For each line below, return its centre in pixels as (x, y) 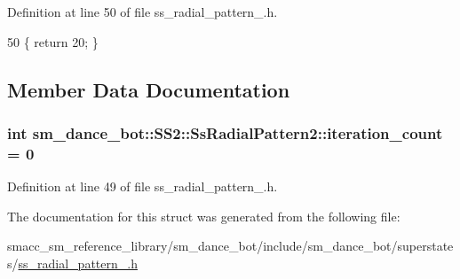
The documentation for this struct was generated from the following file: (204, 216)
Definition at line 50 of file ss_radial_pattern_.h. (143, 12)
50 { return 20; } (53, 41)
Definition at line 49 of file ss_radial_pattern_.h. (143, 186)
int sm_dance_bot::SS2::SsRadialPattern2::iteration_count (225, 132)
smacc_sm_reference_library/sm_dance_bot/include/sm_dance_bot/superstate (230, 246)
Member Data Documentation (149, 89)
